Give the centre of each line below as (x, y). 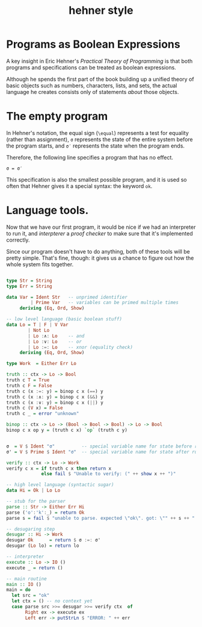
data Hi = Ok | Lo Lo (33, 491)
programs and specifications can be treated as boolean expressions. (91, 67)
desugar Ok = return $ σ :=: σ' (54, 540)
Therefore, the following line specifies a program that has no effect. (90, 157)
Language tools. (47, 211)
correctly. (18, 240)
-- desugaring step (31, 529)
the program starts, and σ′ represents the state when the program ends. (96, 146)
